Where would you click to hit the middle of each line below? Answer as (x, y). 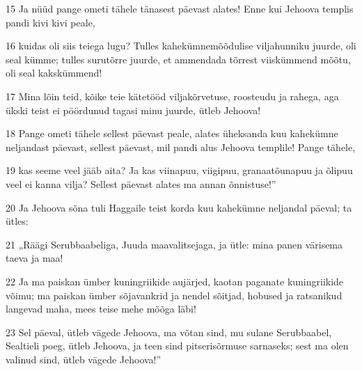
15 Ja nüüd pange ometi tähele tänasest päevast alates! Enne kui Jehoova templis (180, 8)
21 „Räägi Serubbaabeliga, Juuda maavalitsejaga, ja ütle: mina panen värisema (174, 244)
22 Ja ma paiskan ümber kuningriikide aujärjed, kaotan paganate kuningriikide (175, 281)
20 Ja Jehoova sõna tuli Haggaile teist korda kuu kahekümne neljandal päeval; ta (179, 207)
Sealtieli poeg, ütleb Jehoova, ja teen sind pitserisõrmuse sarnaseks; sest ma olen (177, 346)
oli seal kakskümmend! (54, 73)
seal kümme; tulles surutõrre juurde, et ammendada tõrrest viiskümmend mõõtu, (178, 59)
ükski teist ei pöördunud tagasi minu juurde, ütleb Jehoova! (133, 110)
